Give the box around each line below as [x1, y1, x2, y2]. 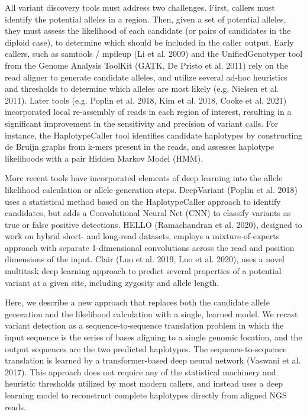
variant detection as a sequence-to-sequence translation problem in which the [5, 319, 284, 332]
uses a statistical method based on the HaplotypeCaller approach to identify [5, 195, 281, 207]
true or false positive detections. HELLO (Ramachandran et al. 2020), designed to [5, 218, 302, 230]
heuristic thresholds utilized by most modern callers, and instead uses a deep [5, 377, 283, 390]
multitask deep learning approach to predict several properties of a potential [5, 265, 282, 277]
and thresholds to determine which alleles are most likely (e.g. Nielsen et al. [5, 82, 279, 95]
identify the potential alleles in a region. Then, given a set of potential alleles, [5, 12, 286, 25]
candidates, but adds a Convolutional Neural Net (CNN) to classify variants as [5, 207, 291, 219]
